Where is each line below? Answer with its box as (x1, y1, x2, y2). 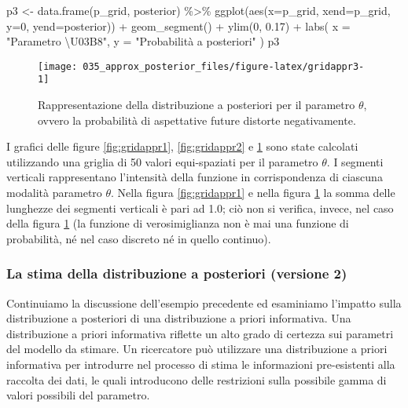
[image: (38, 60, 78, 72)
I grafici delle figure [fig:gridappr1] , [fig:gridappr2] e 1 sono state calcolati (6, 138, 358, 155)
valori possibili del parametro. (6, 387, 150, 403)
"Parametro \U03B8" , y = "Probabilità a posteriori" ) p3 (6, 33, 280, 49)
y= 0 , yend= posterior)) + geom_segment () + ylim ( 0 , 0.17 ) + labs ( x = (6, 17, 351, 34)
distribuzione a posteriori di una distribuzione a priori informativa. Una (6, 310, 351, 326)
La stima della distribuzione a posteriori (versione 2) (6, 264, 347, 283)
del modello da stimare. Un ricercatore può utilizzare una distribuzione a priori (6, 341, 388, 357)
